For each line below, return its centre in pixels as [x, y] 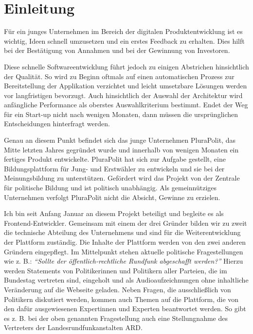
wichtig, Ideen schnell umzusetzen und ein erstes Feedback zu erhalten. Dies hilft [124, 41]
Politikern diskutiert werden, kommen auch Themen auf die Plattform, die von [121, 299]
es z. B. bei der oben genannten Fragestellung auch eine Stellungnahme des [116, 318]
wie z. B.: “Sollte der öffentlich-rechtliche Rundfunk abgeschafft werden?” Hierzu [124, 261]
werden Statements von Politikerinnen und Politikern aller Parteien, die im [116, 270]
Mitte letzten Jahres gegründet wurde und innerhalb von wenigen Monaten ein [121, 149]
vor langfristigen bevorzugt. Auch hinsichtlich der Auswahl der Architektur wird [123, 95]
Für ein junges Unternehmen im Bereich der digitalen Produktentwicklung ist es [123, 31]
